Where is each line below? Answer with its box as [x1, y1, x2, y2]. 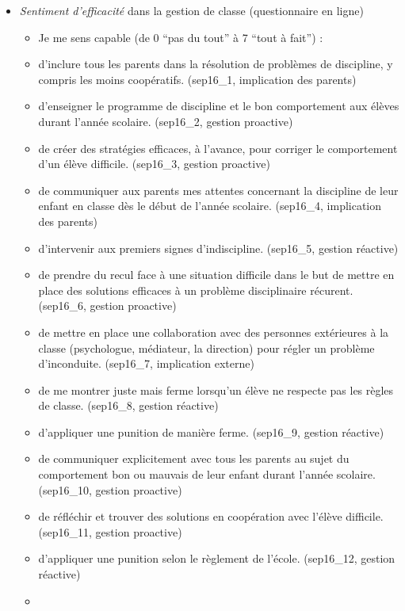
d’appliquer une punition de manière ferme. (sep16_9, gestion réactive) [38, 423, 384, 440]
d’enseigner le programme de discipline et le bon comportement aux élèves [38, 97, 399, 114]
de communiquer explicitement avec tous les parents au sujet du [38, 450, 350, 467]
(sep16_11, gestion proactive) [38, 523, 182, 540]
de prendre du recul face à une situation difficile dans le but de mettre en [38, 266, 395, 283]
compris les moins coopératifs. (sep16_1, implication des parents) [38, 71, 357, 87]
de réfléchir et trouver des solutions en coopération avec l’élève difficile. [38, 508, 384, 525]
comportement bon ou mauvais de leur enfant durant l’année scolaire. [38, 466, 376, 483]
